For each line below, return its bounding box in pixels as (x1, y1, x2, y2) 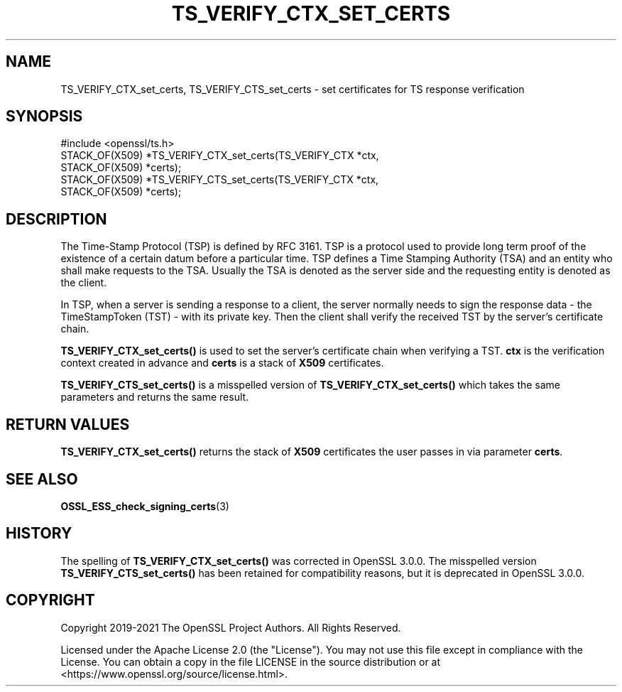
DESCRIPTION (6, 210, 107, 228)
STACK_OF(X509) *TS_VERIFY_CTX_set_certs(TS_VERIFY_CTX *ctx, (60, 149, 379, 162)
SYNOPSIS (6, 107, 83, 126)
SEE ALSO (6, 470, 78, 488)
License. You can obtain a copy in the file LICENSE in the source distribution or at (60, 655, 441, 668)
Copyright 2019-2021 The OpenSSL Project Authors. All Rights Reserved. (60, 621, 401, 634)
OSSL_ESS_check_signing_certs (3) (60, 499, 229, 512)
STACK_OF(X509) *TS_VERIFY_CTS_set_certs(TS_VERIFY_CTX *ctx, (60, 173, 379, 186)
